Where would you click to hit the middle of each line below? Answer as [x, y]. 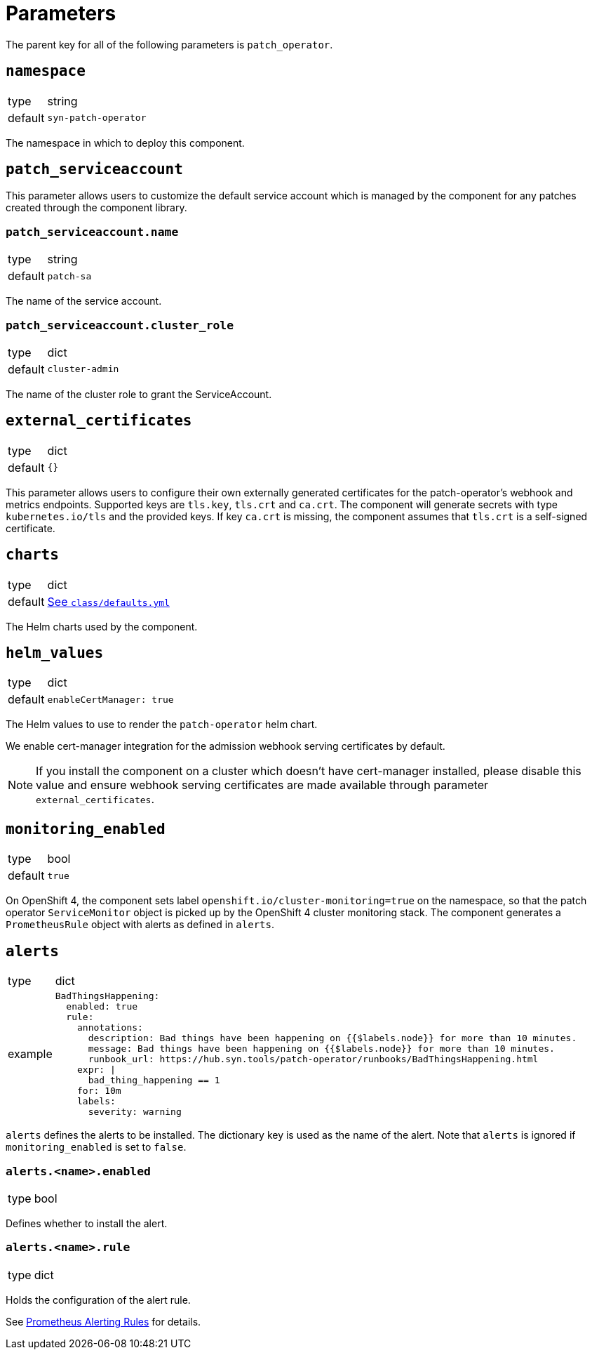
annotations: [110, 1028]
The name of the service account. [84, 301]
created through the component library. [96, 208]
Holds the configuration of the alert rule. [98, 1300]
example [30, 1054]
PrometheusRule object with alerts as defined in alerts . [140, 925]
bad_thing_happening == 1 [154, 1080]
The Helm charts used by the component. [102, 626]
